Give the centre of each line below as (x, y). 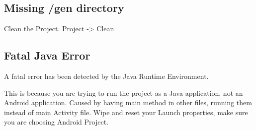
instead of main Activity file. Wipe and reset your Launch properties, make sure (126, 112)
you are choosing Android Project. (56, 122)
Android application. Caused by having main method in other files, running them (128, 102)
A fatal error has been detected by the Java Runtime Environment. (106, 76)
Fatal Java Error (47, 55)
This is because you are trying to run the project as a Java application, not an (124, 93)
